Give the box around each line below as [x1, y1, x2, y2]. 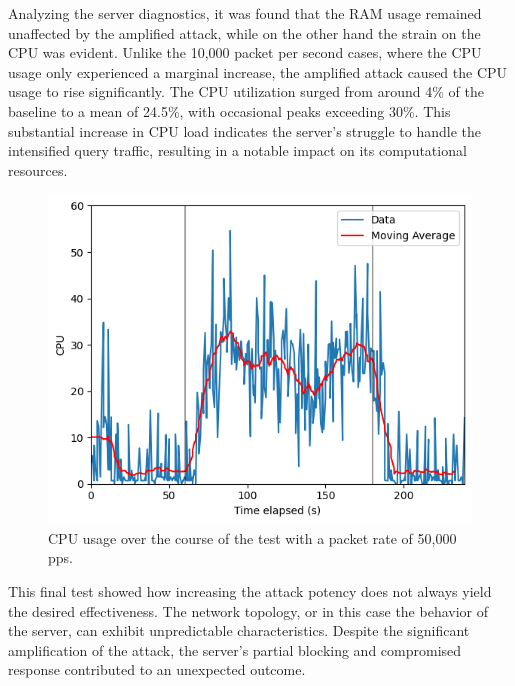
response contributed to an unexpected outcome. [8, 659, 306, 680]
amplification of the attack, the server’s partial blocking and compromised [8, 639, 462, 660]
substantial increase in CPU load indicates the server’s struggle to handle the [8, 120, 481, 141]
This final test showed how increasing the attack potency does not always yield [8, 580, 492, 601]
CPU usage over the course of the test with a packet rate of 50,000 [48, 527, 457, 548]
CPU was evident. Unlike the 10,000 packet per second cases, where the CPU [8, 42, 482, 63]
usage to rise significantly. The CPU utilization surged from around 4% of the [8, 81, 484, 102]
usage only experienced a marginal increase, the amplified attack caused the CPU [8, 61, 508, 82]
